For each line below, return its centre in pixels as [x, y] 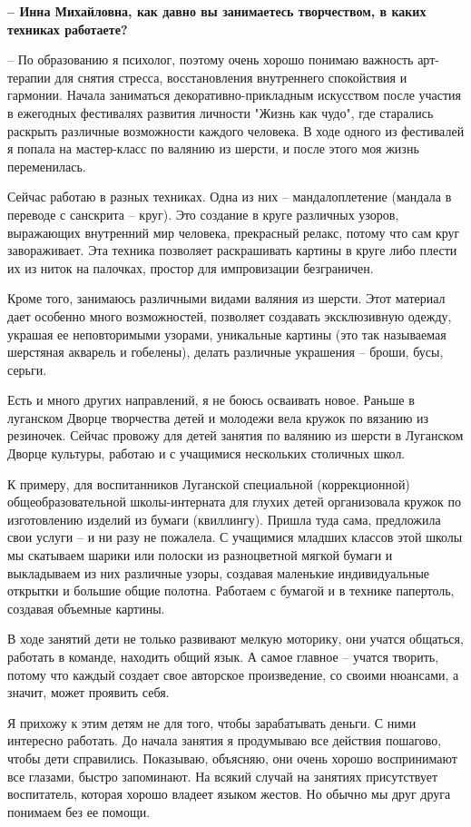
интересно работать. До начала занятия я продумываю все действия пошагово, [225, 740]
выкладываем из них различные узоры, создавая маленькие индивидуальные [219, 572]
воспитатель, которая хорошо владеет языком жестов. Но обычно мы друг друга [229, 794]
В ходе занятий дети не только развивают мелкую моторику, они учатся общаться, [235, 639]
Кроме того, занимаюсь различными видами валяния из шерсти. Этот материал [226, 298]
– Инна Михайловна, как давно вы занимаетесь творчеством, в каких [217, 11]
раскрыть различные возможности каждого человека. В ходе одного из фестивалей [236, 130]
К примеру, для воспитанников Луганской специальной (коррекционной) [209, 483]
